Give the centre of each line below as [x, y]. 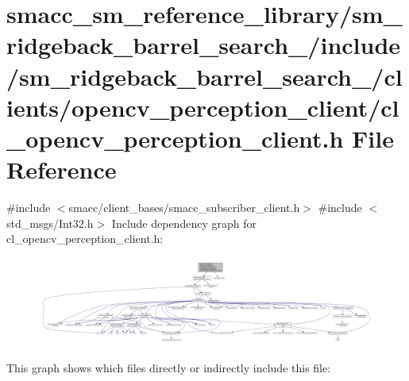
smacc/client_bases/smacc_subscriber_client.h [184, 208]
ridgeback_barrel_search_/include [204, 45]
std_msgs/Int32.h [50, 223]
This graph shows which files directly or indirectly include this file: [169, 368]
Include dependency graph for [184, 223]
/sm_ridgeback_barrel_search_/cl [204, 76]
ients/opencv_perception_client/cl [203, 107]
